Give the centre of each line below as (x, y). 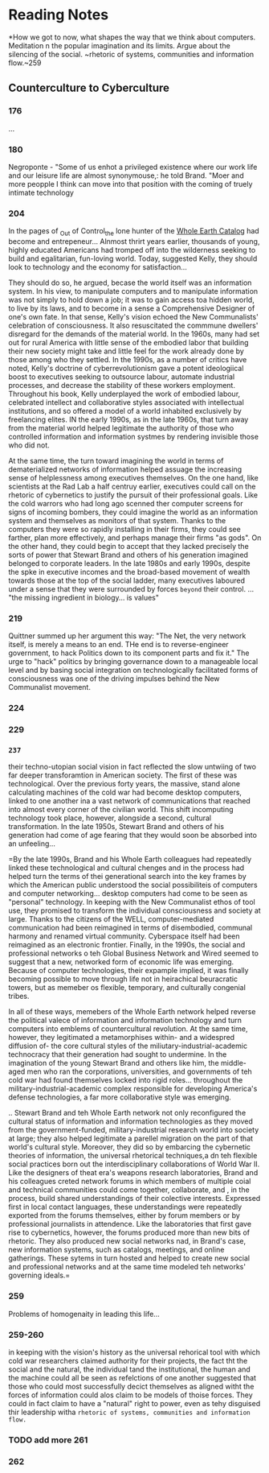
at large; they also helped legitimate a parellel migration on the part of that (131, 1139)
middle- (234, 1063)
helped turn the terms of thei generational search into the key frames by (127, 877)
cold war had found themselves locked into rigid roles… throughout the (126, 1080)
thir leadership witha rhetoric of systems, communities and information (129, 1412)
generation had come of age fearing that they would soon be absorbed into (132, 836)
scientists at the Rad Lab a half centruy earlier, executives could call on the (132, 487)
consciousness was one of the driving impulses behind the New (114, 679)
